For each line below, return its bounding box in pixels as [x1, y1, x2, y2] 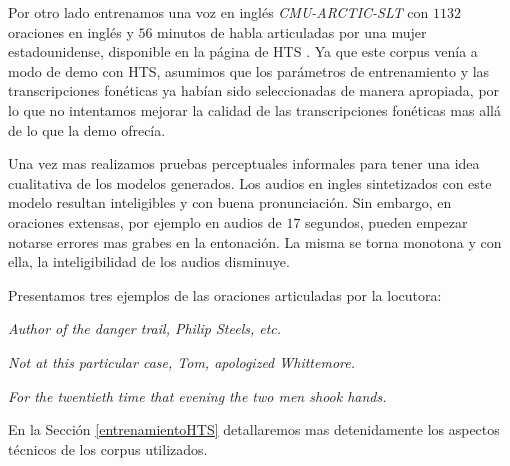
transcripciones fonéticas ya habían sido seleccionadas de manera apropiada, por [8, 80, 500, 101]
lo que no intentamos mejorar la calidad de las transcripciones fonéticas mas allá [8, 99, 501, 120]
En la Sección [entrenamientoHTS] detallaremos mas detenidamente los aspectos [8, 419, 500, 440]
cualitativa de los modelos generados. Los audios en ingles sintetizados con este [8, 172, 492, 193]
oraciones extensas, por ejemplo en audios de [8, 211, 282, 232]
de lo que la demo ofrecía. [8, 119, 166, 140]
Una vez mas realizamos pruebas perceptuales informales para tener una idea [8, 153, 480, 174]
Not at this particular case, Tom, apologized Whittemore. [8, 351, 355, 372]
